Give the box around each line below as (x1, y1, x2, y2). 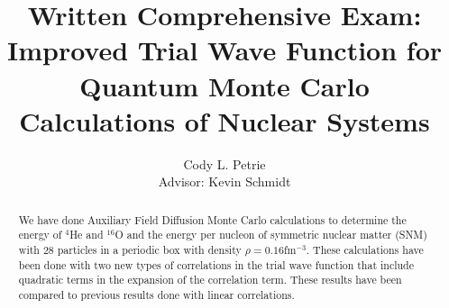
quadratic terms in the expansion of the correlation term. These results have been (18, 272, 402, 287)
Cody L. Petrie (183, 154, 266, 173)
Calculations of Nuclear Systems (19, 102, 430, 139)
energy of (18, 227, 62, 242)
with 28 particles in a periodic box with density (18, 241, 242, 257)
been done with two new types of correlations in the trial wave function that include (18, 257, 415, 272)
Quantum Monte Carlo (79, 67, 370, 104)
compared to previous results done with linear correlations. (18, 286, 295, 302)
